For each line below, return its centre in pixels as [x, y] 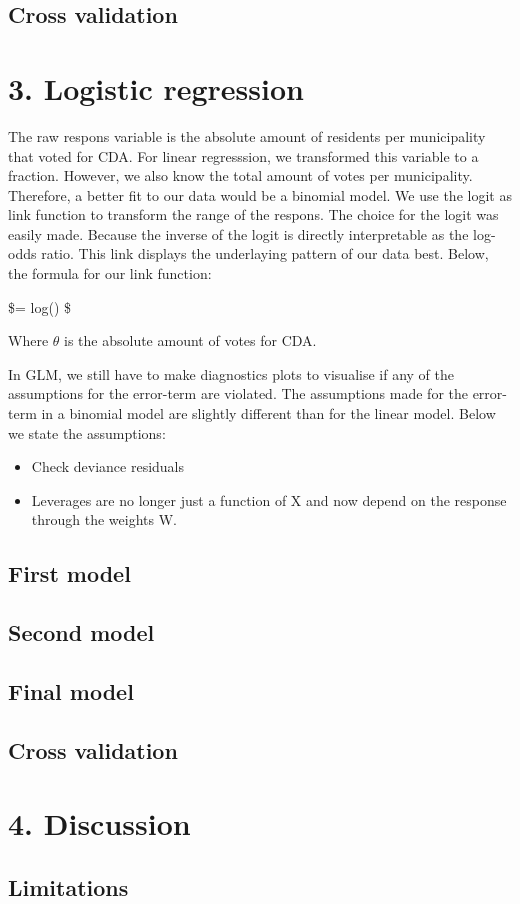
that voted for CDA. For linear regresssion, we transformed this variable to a [243, 155]
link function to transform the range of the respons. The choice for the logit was [253, 214]
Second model [81, 632]
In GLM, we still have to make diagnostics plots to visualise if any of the [231, 373]
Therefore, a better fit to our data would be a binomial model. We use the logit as [260, 194]
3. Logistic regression [156, 87]
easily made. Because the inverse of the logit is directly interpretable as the [238, 233]
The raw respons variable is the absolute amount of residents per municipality [247, 135]
